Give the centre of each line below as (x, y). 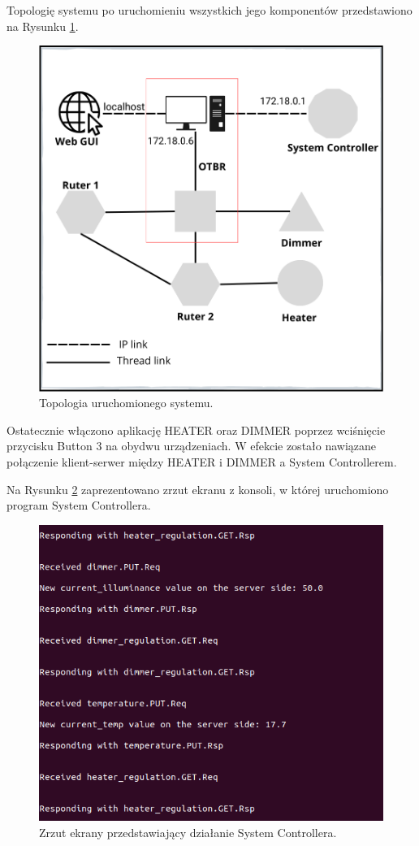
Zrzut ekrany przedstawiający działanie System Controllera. (188, 832)
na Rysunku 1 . (43, 26)
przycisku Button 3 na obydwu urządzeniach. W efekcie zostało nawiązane (192, 446)
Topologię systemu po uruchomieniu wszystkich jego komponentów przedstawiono (209, 10)
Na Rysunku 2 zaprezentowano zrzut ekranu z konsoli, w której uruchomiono (198, 489)
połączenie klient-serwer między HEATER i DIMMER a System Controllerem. (202, 461)
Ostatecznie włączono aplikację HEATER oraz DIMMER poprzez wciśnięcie (196, 430)
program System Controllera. (79, 505)
